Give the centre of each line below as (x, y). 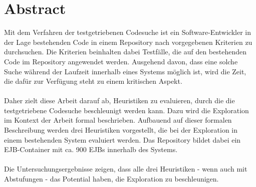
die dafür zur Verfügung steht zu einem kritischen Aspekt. (93, 81)
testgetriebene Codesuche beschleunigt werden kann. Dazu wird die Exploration (126, 110)
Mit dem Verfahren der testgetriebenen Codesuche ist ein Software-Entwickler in (127, 32)
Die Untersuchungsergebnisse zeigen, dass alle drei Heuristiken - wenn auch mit (126, 169)
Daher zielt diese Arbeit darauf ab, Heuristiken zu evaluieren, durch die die (119, 100)
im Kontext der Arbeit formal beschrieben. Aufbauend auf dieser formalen (118, 120)
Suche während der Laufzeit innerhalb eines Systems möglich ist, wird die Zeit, (125, 71)
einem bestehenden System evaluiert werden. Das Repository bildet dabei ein (122, 139)
